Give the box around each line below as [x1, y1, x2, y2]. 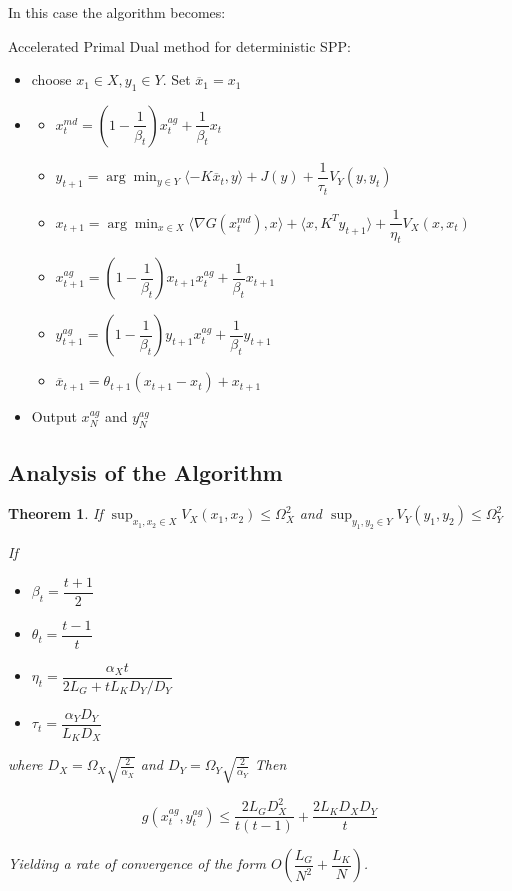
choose [31, 69, 72, 90]
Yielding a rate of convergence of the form [8, 853, 266, 874]
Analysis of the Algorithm [8, 456, 283, 487]
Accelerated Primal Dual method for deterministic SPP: [8, 35, 351, 56]
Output [31, 406, 77, 427]
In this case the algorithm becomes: [8, 2, 226, 22]
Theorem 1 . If [8, 503, 103, 524]
